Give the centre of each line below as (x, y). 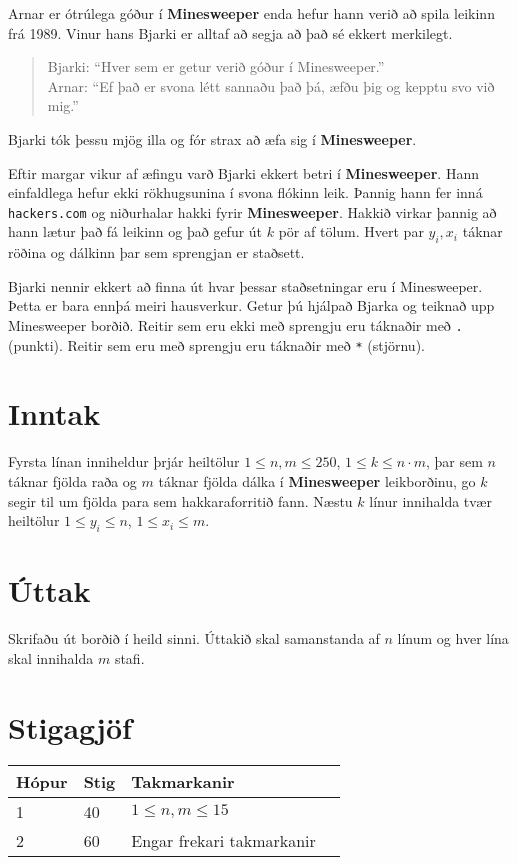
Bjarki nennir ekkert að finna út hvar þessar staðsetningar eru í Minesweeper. (245, 285)
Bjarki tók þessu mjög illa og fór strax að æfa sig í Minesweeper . (212, 138)
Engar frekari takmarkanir (223, 841)
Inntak (54, 413)
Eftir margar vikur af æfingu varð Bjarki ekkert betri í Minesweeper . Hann (243, 172)
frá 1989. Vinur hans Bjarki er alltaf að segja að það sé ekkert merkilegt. (230, 32)
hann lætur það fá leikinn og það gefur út (135, 231)
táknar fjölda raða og (72, 481)
